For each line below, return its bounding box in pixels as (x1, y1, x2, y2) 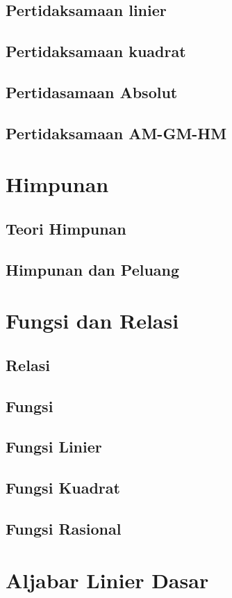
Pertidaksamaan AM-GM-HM (6, 122, 227, 143)
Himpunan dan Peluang (6, 258, 180, 280)
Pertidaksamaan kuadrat (6, 40, 186, 62)
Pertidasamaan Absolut (6, 81, 178, 102)
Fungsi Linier (6, 436, 102, 457)
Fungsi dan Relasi (6, 306, 179, 335)
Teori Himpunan (6, 217, 126, 239)
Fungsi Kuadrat (6, 477, 120, 498)
